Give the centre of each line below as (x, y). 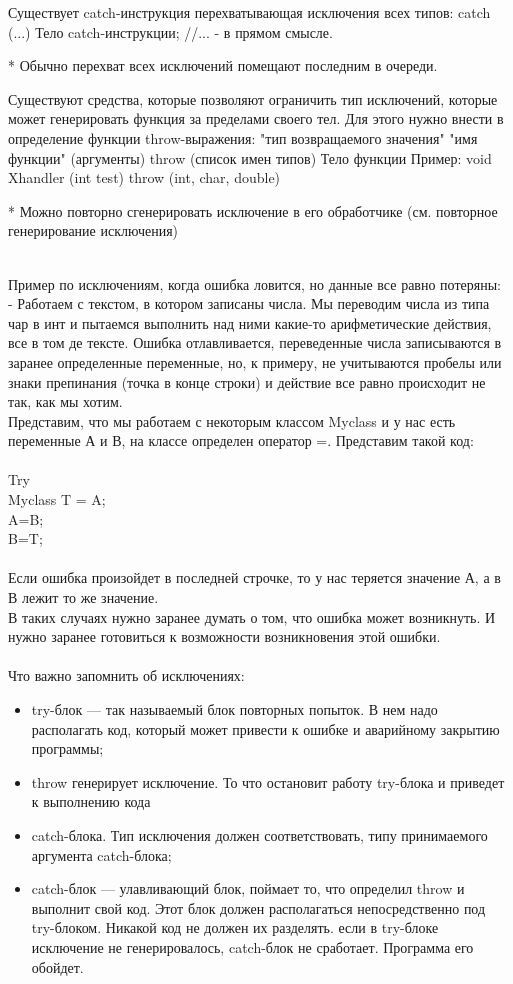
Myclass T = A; (57, 499)
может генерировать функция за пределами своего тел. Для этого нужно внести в (256, 118)
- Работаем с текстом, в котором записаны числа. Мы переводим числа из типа (249, 303)
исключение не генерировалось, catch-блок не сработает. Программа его (252, 946)
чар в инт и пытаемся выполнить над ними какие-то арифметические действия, (250, 322)
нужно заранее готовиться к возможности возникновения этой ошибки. (224, 636)
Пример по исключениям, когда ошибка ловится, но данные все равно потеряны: (254, 283)
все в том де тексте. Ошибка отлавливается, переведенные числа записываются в (255, 342)
